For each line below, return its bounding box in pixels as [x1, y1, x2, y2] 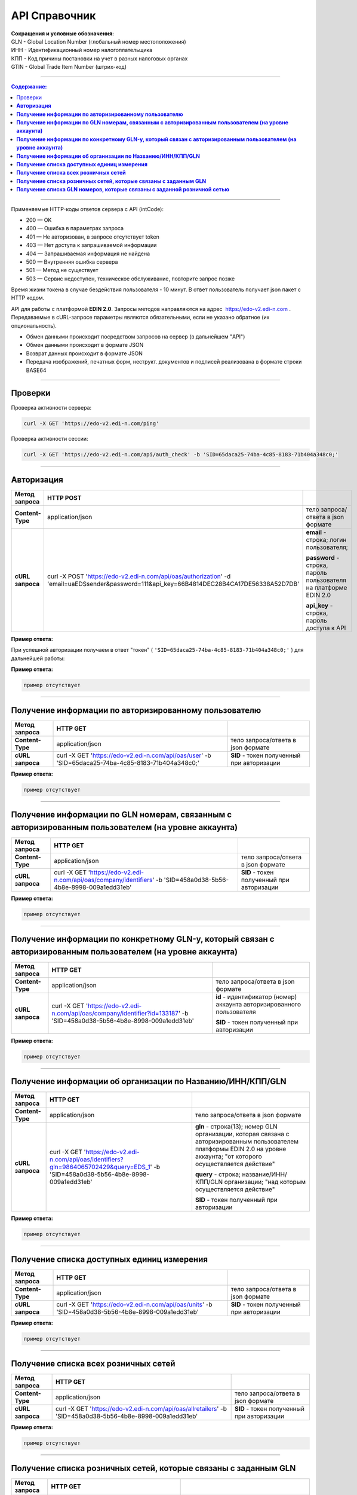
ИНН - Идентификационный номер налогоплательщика [11, 47, 153, 54]
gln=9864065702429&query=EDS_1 [50, 1163, 150, 1171]
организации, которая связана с [195, 1130, 290, 1139]
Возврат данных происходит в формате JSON [26, 350, 143, 357]
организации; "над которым [224, 1178, 306, 1186]
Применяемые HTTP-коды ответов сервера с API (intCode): [11, 205, 164, 212]
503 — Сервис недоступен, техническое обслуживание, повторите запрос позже [26, 275, 235, 282]
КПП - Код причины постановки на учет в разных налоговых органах [11, 54, 188, 62]
